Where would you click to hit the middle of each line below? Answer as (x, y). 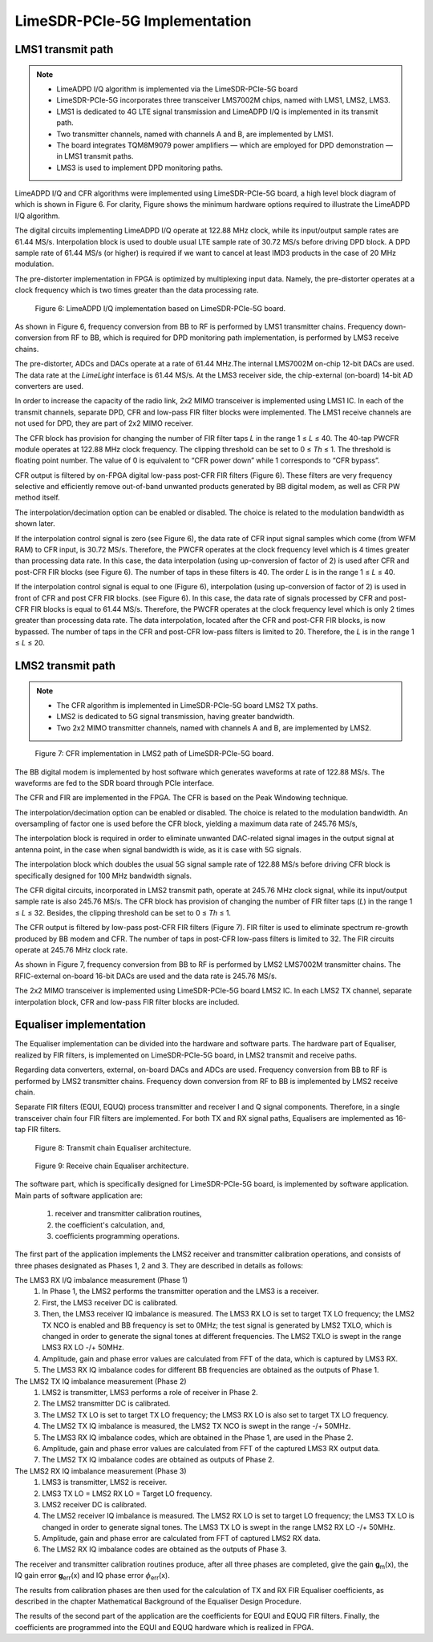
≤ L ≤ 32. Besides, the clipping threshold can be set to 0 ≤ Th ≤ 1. (123, 912)
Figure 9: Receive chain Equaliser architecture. (112, 1166)
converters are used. (49, 386)
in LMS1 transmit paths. (95, 156)
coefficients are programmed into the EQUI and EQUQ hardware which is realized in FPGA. (164, 1627)
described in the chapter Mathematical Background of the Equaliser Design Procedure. (158, 1602)
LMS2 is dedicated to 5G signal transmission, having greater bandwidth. (176, 717)
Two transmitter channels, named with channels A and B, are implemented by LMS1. (195, 134)
